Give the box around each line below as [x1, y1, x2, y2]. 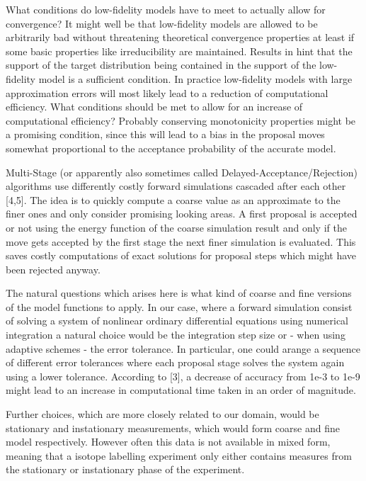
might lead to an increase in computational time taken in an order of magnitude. [6, 383, 356, 397]
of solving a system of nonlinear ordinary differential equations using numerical [6, 313, 349, 328]
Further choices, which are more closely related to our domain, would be [6, 407, 319, 421]
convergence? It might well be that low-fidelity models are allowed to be [6, 16, 318, 30]
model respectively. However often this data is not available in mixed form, [6, 434, 331, 449]
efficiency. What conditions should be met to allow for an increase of [6, 99, 303, 114]
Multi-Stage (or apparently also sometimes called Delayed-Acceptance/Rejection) [6, 164, 358, 179]
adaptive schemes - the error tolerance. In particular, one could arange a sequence [6, 341, 360, 356]
